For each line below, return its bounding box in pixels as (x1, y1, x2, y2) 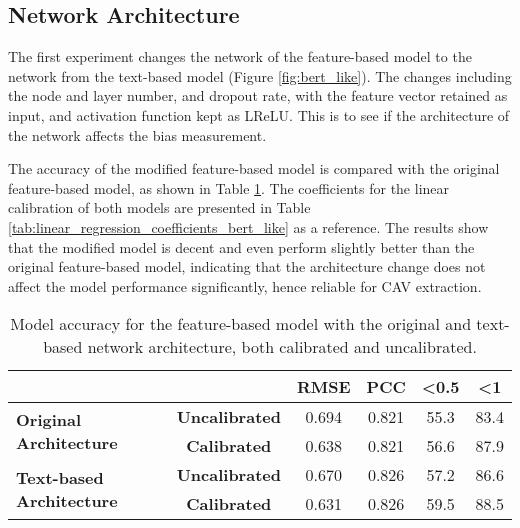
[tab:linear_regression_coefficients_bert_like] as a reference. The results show (8, 216, 489, 237)
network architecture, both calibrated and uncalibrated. (87, 335, 477, 359)
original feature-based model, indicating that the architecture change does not (8, 256, 486, 277)
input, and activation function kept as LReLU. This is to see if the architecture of (8, 104, 510, 125)
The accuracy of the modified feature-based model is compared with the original (8, 158, 500, 179)
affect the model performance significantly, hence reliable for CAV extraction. (8, 275, 482, 296)
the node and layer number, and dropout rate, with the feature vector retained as (8, 85, 508, 106)
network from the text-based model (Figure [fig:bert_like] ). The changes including (8, 65, 512, 86)
